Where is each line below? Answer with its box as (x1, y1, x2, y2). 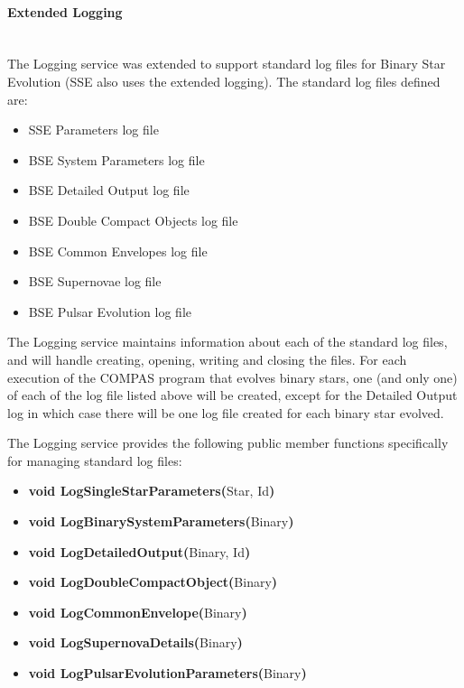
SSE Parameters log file (28, 120, 159, 139)
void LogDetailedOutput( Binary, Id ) (28, 542, 251, 561)
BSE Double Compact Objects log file (28, 210, 238, 229)
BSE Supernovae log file (28, 272, 162, 291)
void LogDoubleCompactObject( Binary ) (28, 572, 278, 591)
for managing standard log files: (7, 451, 182, 470)
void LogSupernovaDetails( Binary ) (28, 633, 243, 652)
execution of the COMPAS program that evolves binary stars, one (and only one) (7, 367, 458, 386)
